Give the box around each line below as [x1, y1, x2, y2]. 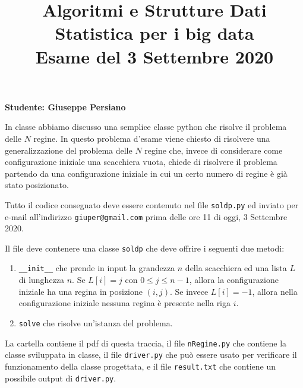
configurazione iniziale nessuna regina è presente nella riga [18, 297, 231, 309]
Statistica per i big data [55, 21, 254, 45]
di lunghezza [18, 273, 65, 286]
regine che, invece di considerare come [144, 144, 283, 156]
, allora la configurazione [189, 273, 279, 286]
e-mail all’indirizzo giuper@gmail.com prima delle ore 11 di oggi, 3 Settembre [5, 210, 288, 222]
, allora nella [252, 285, 298, 297]
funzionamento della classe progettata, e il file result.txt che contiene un [5, 360, 276, 372]
